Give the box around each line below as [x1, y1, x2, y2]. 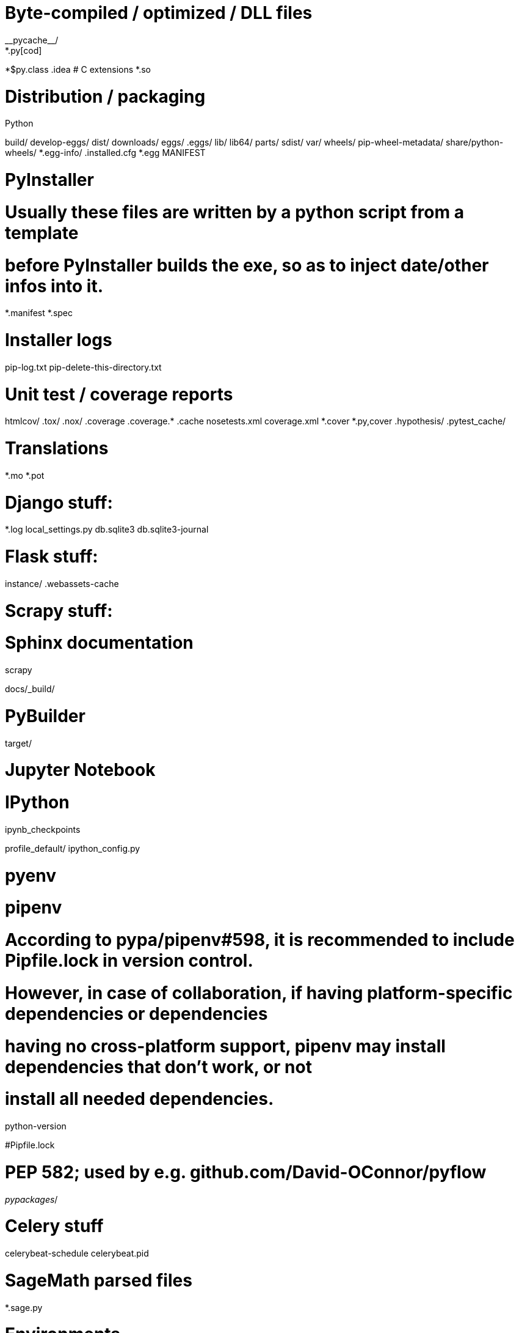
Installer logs [5, 330, 112, 350]
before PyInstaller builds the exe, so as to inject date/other [5, 254, 489, 276]
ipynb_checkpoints [5, 824, 81, 835]
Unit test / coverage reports [5, 383, 233, 405]
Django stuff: [5, 492, 113, 513]
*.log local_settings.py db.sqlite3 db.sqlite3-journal [5, 524, 209, 535]
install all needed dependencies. [5, 1088, 274, 1110]
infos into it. [5, 275, 104, 297]
